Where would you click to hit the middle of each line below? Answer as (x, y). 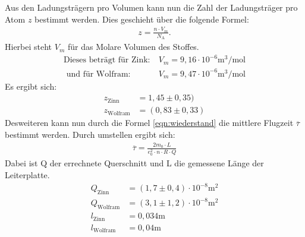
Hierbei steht (29, 47)
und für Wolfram (97, 74)
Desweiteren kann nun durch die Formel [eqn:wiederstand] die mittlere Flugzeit (149, 123)
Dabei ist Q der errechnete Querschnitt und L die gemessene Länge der (134, 163)
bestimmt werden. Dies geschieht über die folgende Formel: (142, 19)
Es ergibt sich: (31, 86)
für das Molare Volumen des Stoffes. (133, 47)
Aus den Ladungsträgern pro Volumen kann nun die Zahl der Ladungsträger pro (151, 7)
